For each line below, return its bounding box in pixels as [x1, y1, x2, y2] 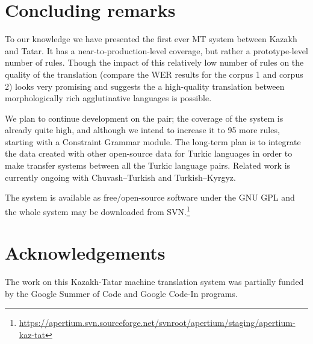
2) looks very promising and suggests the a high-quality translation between [5, 80, 285, 92]
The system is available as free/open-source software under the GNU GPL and [5, 191, 295, 204]
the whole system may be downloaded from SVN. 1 [5, 203, 190, 217]
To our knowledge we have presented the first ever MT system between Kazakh [5, 33, 297, 45]
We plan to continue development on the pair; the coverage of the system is [5, 111, 284, 124]
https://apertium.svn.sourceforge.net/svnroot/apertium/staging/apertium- [19, 316, 296, 329]
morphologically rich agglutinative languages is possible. [5, 92, 212, 104]
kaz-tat [19, 328, 45, 340]
